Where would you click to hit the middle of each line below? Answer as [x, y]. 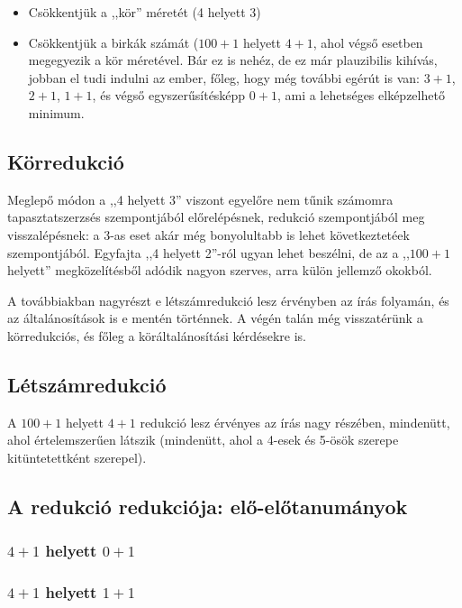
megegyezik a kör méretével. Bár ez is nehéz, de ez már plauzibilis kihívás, [233, 60]
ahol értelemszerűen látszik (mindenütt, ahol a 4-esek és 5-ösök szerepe [203, 440]
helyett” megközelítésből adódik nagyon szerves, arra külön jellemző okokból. [220, 270]
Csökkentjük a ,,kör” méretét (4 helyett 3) [145, 12]
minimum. [56, 112]
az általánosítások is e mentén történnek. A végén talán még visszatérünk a [215, 318]
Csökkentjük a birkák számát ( [113, 42]
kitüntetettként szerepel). [77, 457]
